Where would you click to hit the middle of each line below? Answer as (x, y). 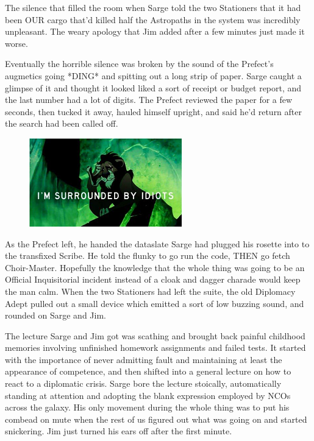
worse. (16, 43)
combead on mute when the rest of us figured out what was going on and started (156, 419)
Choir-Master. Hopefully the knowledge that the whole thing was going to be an (155, 267)
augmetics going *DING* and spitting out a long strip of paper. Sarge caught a (153, 75)
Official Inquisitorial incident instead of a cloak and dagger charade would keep (153, 279)
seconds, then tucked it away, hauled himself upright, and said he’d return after (154, 111)
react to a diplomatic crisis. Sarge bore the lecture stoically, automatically (143, 383)
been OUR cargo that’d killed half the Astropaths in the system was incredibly (153, 19)
